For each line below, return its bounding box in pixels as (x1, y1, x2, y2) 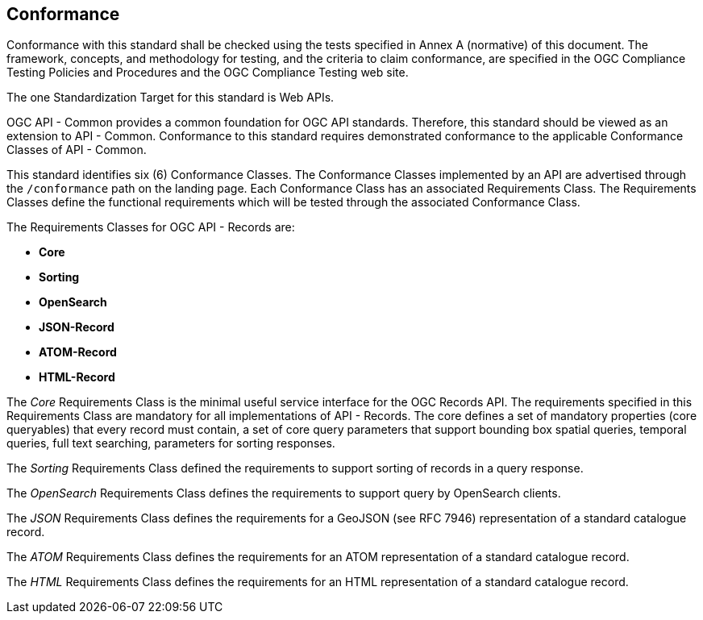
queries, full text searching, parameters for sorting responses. (6, 436, 335, 451)
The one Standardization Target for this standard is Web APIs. (6, 90, 335, 105)
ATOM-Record (39, 345, 117, 360)
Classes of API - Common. (6, 143, 147, 157)
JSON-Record (39, 320, 114, 335)
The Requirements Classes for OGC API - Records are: (6, 220, 295, 235)
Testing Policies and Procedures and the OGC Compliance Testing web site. (6, 65, 409, 80)
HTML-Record (39, 370, 115, 385)
